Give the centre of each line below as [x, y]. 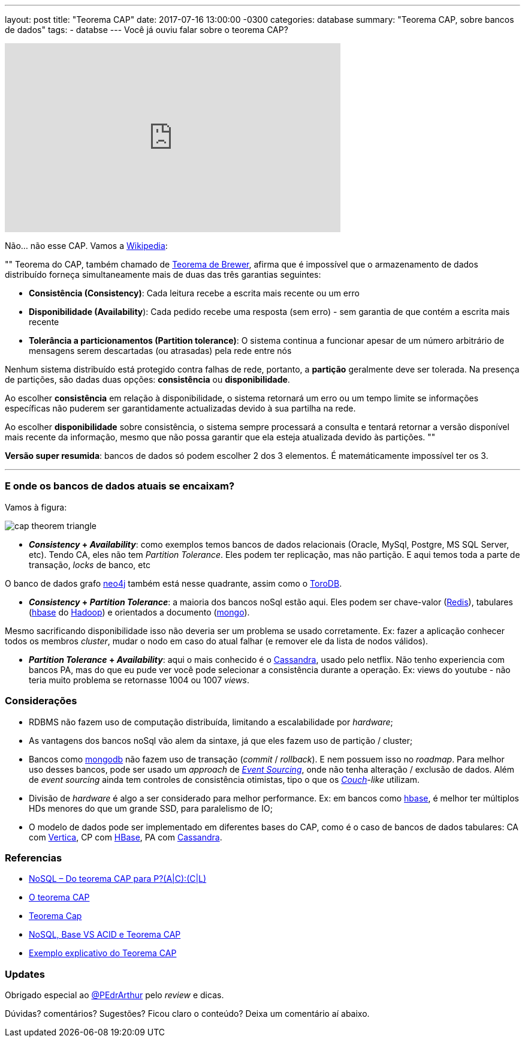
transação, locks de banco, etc [90, 564]
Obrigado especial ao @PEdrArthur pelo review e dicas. [114, 995]
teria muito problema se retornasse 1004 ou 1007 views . [139, 680]
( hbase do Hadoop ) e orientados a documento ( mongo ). [139, 612]
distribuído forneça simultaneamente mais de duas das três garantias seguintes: [163, 274]
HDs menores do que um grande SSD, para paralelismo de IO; [151, 808]
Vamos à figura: [36, 507]
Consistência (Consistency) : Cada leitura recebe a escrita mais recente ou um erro [194, 293]
